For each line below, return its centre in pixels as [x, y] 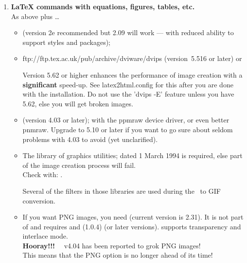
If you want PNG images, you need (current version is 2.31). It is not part [133, 217]
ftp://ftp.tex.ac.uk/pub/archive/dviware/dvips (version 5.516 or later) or [132, 58]
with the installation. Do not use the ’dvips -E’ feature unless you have [128, 94]
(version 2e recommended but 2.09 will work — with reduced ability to [128, 32]
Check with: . [43, 174]
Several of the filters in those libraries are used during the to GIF [122, 191]
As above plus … [35, 16]
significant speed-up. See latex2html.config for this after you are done [128, 84]
